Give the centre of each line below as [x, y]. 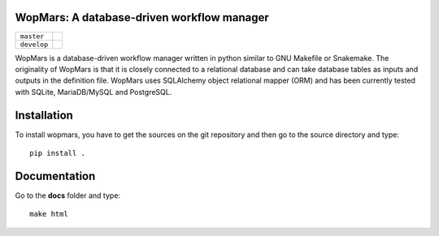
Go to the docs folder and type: [68, 195]
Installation [44, 115]
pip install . [57, 153]
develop [34, 44]
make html [49, 214]
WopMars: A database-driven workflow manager [142, 17]
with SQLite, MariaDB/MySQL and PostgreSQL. [93, 92]
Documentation [55, 176]
